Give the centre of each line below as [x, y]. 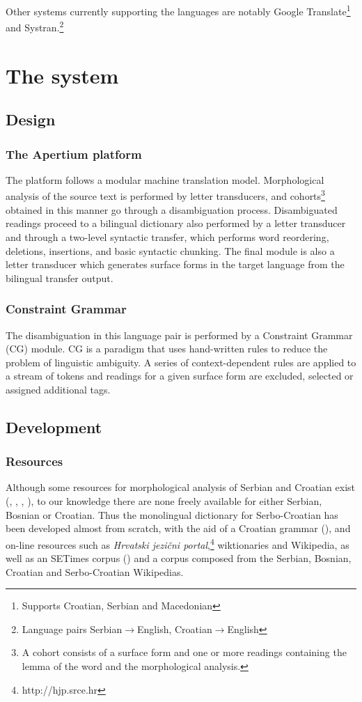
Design [31, 119]
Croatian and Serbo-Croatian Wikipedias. [95, 571]
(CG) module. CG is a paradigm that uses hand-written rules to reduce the [167, 349]
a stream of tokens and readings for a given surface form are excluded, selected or [180, 376]
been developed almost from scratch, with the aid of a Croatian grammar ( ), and [178, 528]
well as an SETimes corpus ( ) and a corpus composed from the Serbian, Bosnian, [179, 558]
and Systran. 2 [35, 26]
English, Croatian [175, 629]
